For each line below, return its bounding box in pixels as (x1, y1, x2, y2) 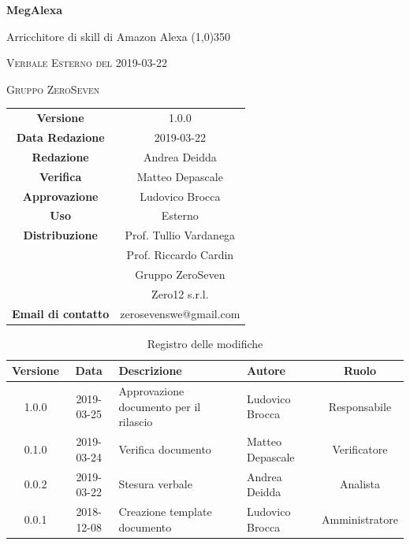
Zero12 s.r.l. (151, 285, 209, 302)
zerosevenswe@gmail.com (120, 305, 240, 321)
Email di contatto (12, 305, 110, 321)
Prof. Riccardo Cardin (126, 247, 234, 263)
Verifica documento (118, 440, 211, 457)
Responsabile (328, 398, 392, 414)
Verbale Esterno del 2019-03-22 (6, 54, 168, 71)
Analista (339, 476, 380, 492)
